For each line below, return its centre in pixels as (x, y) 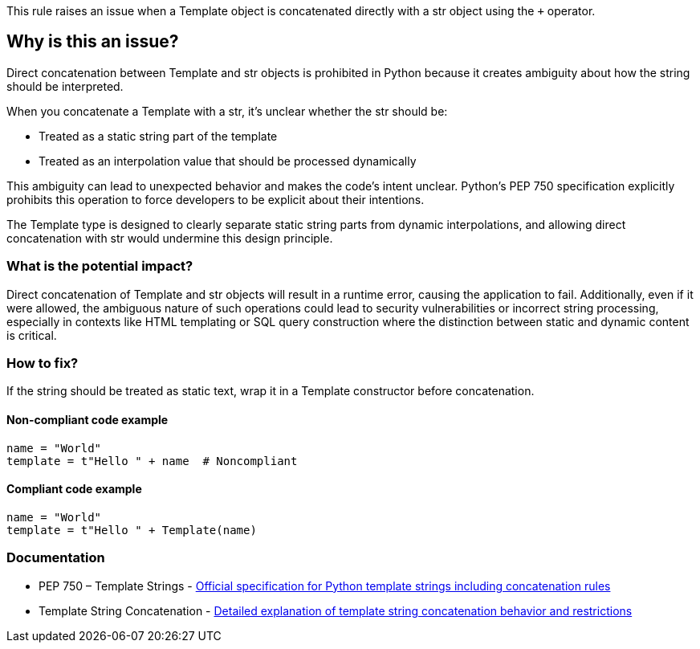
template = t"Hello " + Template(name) (132, 530)
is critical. (32, 335)
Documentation (56, 558)
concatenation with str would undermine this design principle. (170, 238)
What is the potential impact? (100, 266)
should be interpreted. (65, 86)
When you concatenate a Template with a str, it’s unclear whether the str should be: (227, 111)
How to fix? (43, 363)
